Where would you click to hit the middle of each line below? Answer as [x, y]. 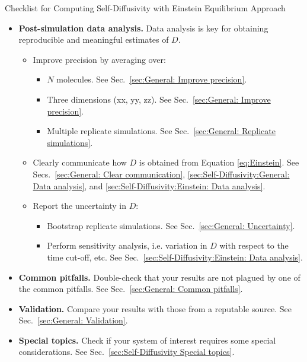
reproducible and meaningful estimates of [94, 39]
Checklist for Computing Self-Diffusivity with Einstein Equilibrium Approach [145, 8]
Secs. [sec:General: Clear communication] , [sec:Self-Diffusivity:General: [161, 174]
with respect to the [254, 245]
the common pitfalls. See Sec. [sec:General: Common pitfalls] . [131, 289]
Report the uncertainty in [79, 206]
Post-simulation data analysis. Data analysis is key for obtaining [143, 28]
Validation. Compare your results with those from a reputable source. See [155, 308]
